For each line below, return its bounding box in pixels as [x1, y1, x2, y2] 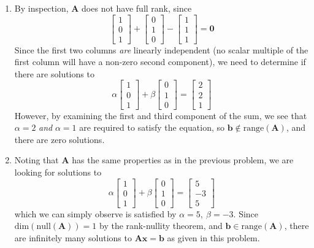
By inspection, [14, 2, 69, 14]
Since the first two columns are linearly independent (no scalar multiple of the [14, 43, 308, 56]
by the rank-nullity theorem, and [99, 219, 223, 232]
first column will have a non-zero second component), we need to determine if [14, 55, 306, 68]
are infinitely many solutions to [14, 231, 132, 244]
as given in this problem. [167, 231, 260, 244]
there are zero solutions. [14, 133, 105, 145]
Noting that [14, 153, 59, 166]
